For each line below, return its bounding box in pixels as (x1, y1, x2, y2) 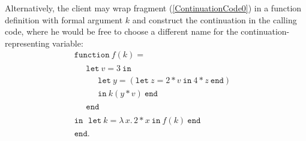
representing (5, 36, 50, 49)
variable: (52, 36, 83, 49)
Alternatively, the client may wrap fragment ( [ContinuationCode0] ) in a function (5, 2, 302, 14)
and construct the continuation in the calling (132, 13, 297, 26)
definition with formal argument (5, 13, 123, 26)
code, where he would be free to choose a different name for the (5, 25, 238, 38)
